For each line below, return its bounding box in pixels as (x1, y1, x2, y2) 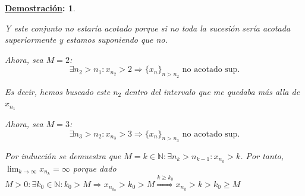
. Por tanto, (240, 149, 284, 162)
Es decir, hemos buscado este (5, 85, 111, 97)
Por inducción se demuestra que (5, 149, 121, 162)
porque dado (73, 162, 117, 174)
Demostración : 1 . (5, 2, 76, 14)
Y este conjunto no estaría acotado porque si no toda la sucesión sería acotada (5, 21, 291, 34)
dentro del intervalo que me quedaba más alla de (124, 85, 300, 97)
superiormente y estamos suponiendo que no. (5, 33, 168, 46)
